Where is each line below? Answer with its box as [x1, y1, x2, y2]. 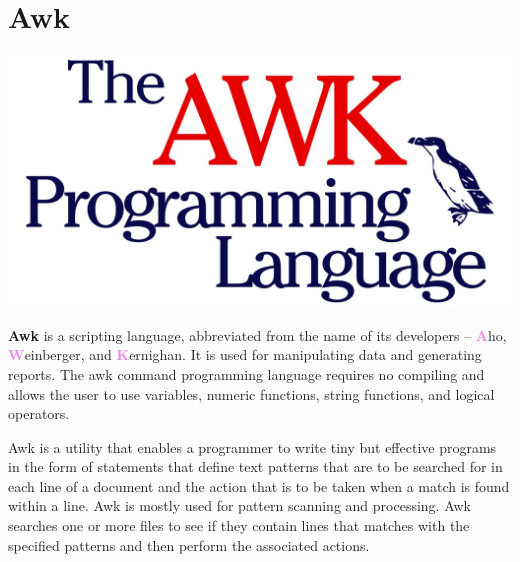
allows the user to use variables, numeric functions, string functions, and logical [8, 383, 495, 404]
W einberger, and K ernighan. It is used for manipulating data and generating [8, 344, 482, 365]
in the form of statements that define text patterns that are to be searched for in [8, 456, 503, 477]
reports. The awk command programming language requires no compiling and [8, 363, 485, 384]
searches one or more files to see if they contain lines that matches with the [8, 515, 470, 536]
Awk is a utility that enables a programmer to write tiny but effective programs [8, 436, 497, 457]
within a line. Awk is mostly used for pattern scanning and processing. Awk [8, 495, 471, 516]
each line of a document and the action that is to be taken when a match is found [8, 475, 510, 496]
